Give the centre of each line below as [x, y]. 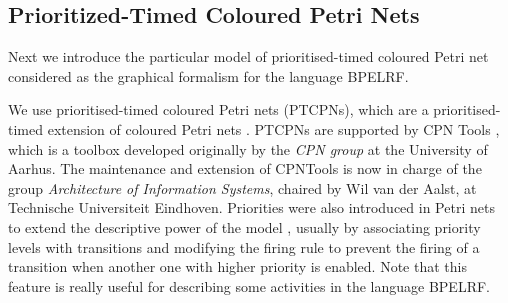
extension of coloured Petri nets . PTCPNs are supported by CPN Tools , [273, 128]
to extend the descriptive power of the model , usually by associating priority [244, 226]
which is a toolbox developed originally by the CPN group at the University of [248, 148]
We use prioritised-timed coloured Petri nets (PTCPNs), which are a [218, 109]
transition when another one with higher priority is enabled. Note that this [237, 266]
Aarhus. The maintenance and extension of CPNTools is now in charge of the [245, 168]
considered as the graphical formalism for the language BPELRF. [208, 75]
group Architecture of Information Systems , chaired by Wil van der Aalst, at [242, 187]
